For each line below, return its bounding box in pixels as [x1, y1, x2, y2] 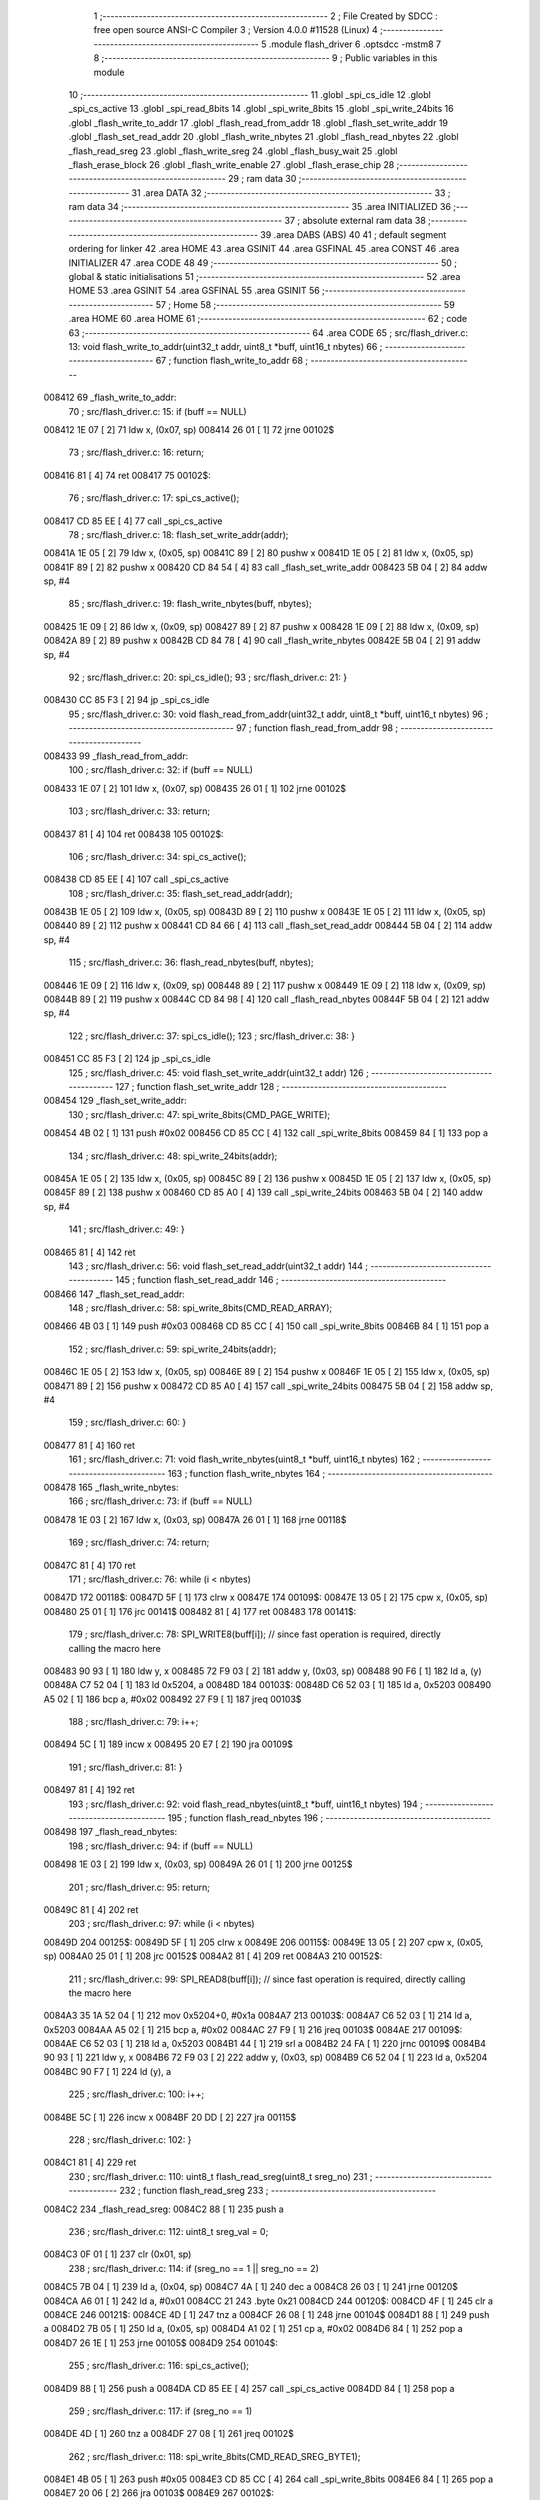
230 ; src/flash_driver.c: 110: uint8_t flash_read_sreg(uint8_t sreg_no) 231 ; [68, 2170, 373, 2182]
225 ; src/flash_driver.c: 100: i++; [68, 2088, 205, 2100]
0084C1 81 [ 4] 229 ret [43, 2156, 137, 2169]
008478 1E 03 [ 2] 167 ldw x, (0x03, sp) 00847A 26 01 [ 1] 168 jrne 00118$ [43, 1513, 347, 1525]
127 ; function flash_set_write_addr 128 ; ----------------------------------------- [115, 1081, 447, 1092]
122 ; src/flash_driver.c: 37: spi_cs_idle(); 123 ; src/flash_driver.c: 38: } [68, 1030, 356, 1042]
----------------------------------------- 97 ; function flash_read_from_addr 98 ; [68, 722, 399, 734]
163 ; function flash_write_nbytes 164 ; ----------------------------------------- [167, 1467, 494, 1479]
